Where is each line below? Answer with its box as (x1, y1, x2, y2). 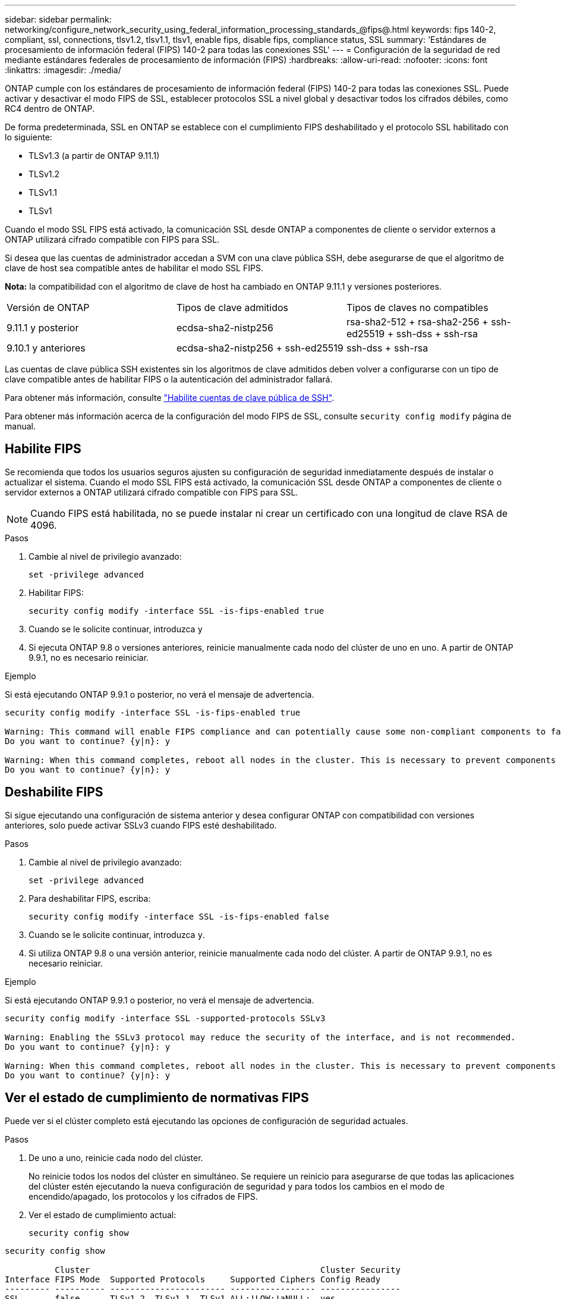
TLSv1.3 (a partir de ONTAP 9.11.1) (29, 150, 160, 161)
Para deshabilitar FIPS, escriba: (29, 893, 151, 903)
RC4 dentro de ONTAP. (5, 103, 95, 114)
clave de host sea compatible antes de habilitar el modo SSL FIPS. (5, 263, 263, 273)
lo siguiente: (5, 132, 52, 142)
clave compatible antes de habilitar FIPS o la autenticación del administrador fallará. (5, 374, 333, 384)
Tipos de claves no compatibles (346, 302, 488, 313)
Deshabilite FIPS (5, 785, 103, 800)
